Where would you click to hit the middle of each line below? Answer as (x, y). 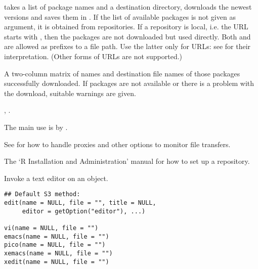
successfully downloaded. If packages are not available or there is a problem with (129, 83)
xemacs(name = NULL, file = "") (58, 253)
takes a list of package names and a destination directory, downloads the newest (128, 7)
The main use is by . (36, 127)
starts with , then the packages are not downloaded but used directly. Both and (127, 36)
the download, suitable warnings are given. (70, 93)
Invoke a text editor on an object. (56, 178)
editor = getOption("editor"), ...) (84, 211)
